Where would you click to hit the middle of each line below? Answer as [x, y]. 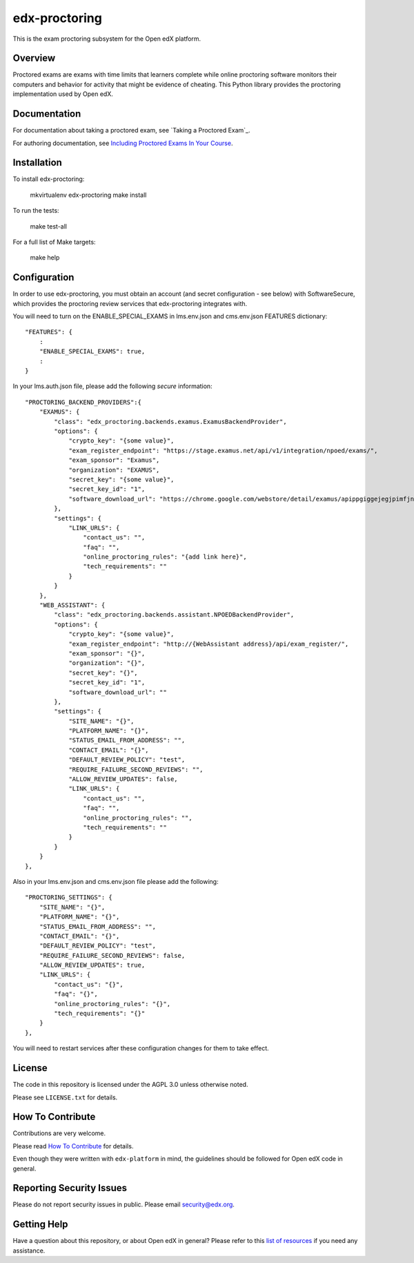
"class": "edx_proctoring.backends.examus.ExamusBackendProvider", [170, 422]
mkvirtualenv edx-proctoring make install [88, 195]
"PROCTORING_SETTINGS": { [69, 897]
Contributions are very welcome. [59, 1133]
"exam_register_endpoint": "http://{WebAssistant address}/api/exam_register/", [209, 644]
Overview [34, 58]
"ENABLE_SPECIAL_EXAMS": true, [92, 351]
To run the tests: [36, 211]
